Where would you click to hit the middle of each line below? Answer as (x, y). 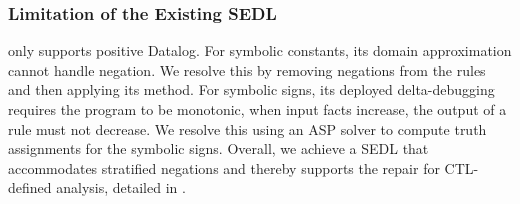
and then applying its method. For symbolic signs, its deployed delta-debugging (251, 89)
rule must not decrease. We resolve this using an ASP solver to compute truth (247, 128)
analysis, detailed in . (121, 187)
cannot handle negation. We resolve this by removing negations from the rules (247, 69)
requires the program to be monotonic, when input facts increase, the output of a (257, 109)
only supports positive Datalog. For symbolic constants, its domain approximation (260, 50)
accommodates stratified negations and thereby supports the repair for (224, 167)
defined (30, 187)
